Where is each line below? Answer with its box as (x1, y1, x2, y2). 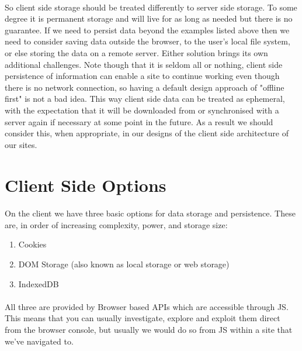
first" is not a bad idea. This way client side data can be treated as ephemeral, (5, 92, 285, 105)
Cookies (18, 238, 47, 250)
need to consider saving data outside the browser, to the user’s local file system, (5, 35, 290, 47)
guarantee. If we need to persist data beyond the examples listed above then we (5, 23, 290, 36)
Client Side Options (5, 173, 166, 197)
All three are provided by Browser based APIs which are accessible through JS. (5, 300, 289, 312)
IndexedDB (18, 277, 59, 290)
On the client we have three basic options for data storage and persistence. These (5, 207, 296, 219)
